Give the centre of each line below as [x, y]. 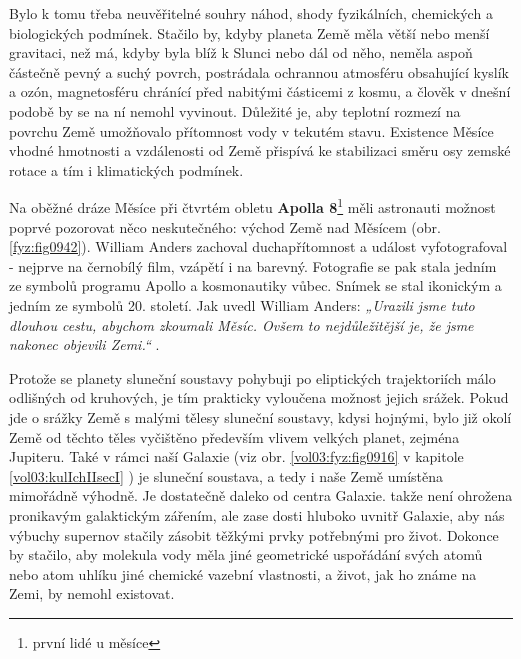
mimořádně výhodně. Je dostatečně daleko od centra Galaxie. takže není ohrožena [261, 495]
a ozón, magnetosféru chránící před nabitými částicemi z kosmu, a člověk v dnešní [260, 91]
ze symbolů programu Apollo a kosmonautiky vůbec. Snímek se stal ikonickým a [255, 285]
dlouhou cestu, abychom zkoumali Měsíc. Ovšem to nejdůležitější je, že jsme [241, 324]
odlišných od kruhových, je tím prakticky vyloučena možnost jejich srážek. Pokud [259, 397]
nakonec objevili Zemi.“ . [84, 344]
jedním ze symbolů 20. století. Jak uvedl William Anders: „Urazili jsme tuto [242, 304]
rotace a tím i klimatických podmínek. [126, 169]
